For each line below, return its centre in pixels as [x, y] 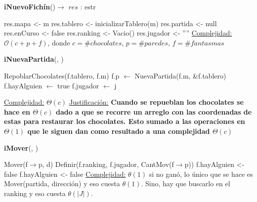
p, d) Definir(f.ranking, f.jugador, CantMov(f [106, 164]
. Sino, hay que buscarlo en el [186, 183]
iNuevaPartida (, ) [34, 59]
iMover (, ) [21, 147]
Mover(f [16, 164]
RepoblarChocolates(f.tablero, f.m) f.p [62, 75]
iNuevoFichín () [30, 6]
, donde [59, 42]
